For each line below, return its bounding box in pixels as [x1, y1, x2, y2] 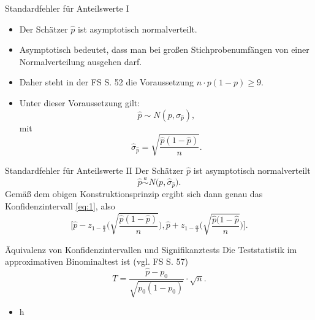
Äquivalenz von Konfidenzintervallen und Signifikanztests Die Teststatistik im [5, 243, 297, 256]
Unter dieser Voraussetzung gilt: [19, 96, 140, 109]
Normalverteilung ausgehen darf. [19, 55, 142, 68]
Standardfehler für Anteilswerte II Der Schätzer [5, 163, 184, 176]
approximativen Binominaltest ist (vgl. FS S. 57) [5, 255, 188, 268]
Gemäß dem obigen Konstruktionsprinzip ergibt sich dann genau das [5, 187, 263, 200]
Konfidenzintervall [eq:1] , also [5, 199, 115, 212]
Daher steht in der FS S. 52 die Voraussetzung [19, 76, 194, 88]
